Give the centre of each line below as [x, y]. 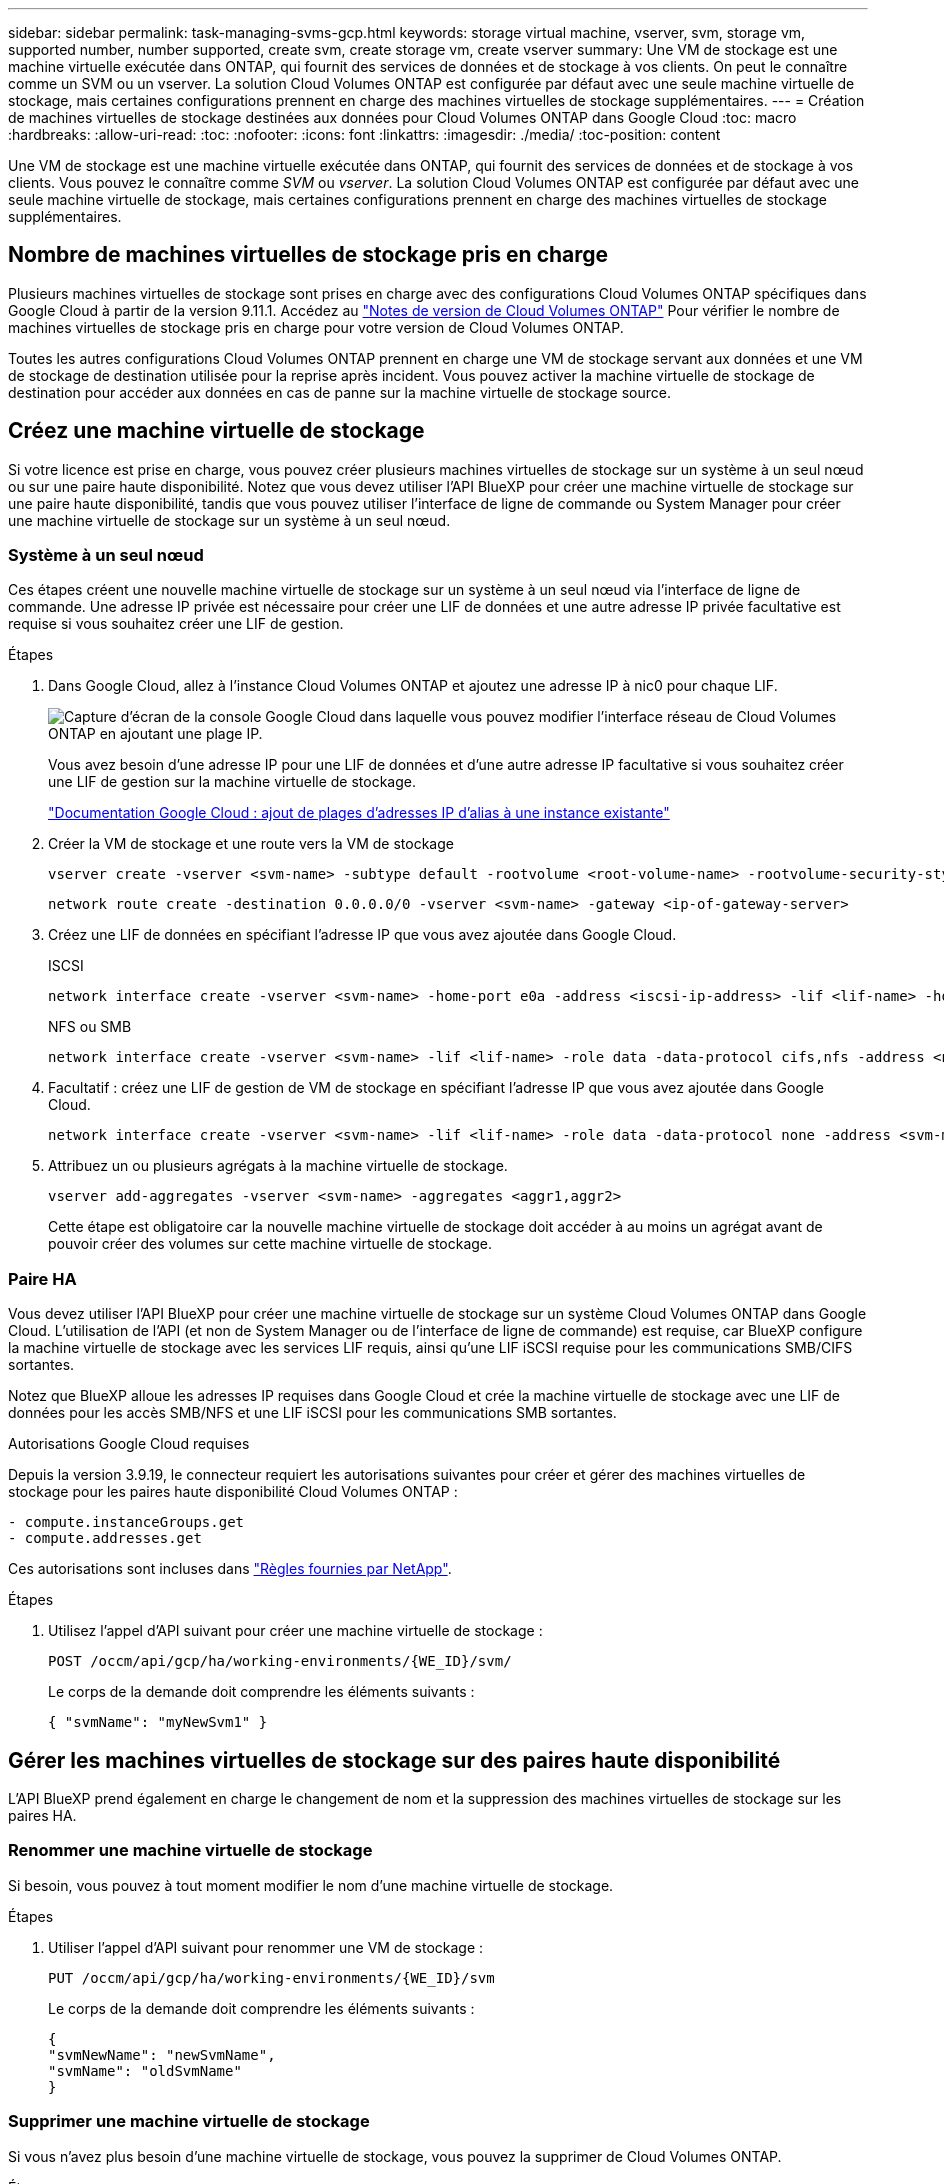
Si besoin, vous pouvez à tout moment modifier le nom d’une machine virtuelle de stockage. [311, 1885]
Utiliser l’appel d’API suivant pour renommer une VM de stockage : [266, 1947]
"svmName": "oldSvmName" [145, 2070]
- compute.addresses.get [105, 1538]
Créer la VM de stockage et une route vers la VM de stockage [251, 844]
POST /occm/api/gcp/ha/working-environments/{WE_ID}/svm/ [280, 1661]
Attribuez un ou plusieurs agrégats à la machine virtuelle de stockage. [278, 1166]
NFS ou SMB [90, 1027]
